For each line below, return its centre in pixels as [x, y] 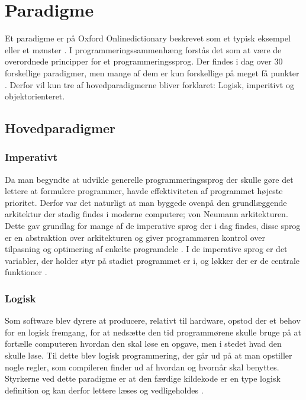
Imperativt [31, 157]
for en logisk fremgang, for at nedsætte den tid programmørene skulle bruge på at [153, 332]
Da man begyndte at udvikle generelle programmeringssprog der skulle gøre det [149, 179]
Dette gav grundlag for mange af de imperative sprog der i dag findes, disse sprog [153, 226]
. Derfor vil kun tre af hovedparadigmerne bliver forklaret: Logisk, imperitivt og [149, 84]
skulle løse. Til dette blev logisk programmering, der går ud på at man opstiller [149, 355]
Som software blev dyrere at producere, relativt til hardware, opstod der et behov [153, 320]
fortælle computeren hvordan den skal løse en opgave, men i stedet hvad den [143, 343]
